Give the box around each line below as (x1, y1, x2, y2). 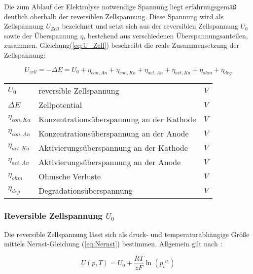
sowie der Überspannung (4, 30, 78, 40)
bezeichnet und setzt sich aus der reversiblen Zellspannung (62, 21, 238, 31)
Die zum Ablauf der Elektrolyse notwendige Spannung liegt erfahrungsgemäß (4, 1, 236, 11)
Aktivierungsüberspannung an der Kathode (38, 142, 188, 154)
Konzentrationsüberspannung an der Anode (38, 128, 189, 139)
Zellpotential (38, 99, 82, 111)
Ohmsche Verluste (38, 171, 101, 182)
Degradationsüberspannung (38, 185, 133, 197)
